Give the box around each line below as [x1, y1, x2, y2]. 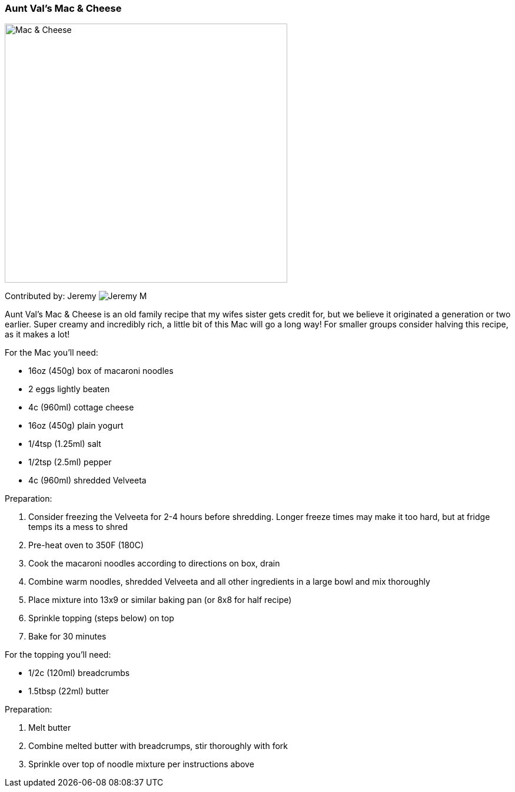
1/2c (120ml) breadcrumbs [28, 668, 130, 678]
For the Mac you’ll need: [5, 347, 98, 358]
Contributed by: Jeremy [5, 291, 97, 301]
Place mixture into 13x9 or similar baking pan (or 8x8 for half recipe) [28, 595, 292, 605]
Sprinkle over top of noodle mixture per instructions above [28, 759, 254, 770]
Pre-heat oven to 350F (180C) [28, 540, 144, 551]
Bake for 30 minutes [28, 631, 107, 642]
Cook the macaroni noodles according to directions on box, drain [28, 558, 280, 569]
